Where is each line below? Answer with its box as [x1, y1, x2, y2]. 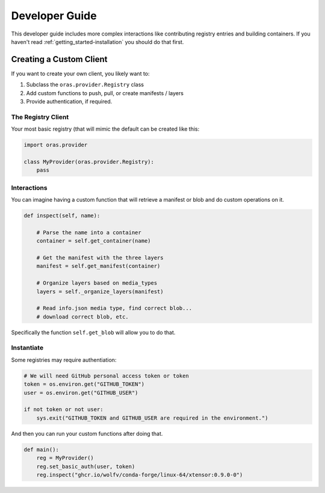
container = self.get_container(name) [36, 238, 151, 244]
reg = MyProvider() [36, 454, 94, 462]
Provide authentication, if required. [26, 98, 113, 105]
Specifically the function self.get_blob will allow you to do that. [11, 329, 176, 336]
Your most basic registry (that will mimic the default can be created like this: [11, 125, 200, 132]
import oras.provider [23, 141, 88, 149]
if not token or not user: [23, 406, 104, 413]
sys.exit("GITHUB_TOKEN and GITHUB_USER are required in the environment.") [36, 414, 268, 421]
